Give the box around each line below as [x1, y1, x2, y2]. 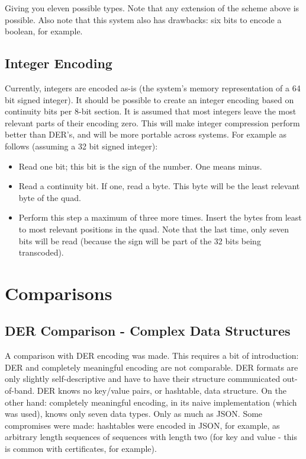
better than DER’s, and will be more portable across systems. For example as [5, 128, 286, 141]
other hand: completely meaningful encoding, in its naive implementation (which [5, 396, 297, 408]
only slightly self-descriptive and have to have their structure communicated [5, 372, 281, 385]
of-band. [5, 384, 35, 397]
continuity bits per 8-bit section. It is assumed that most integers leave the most [5, 105, 297, 117]
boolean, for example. [5, 25, 83, 37]
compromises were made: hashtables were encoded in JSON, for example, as [5, 419, 280, 431]
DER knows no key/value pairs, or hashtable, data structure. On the [37, 384, 286, 397]
